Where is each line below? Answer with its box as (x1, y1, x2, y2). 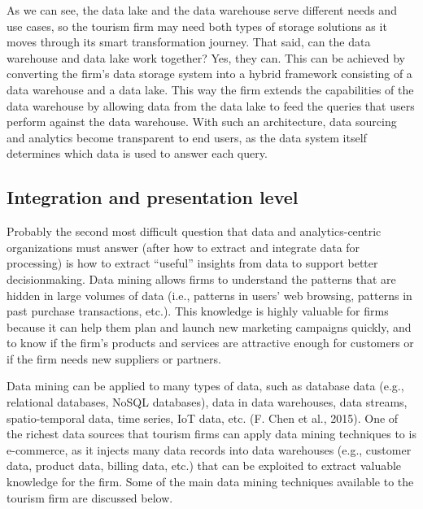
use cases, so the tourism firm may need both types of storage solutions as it (7, 17, 387, 34)
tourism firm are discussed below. (7, 489, 173, 506)
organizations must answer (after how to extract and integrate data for (7, 238, 360, 255)
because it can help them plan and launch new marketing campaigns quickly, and (7, 318, 412, 335)
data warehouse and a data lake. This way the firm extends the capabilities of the (7, 80, 414, 98)
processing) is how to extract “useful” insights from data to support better (7, 254, 378, 272)
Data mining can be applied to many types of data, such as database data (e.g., (7, 377, 404, 394)
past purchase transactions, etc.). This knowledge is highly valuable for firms (7, 302, 389, 320)
